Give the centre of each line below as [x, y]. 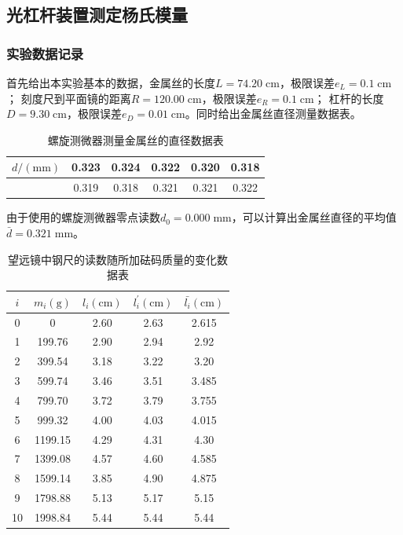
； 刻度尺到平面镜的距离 [69, 98]
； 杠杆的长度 [349, 98]
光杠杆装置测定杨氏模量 [97, 15]
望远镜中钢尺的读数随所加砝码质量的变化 [113, 259]
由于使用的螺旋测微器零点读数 [83, 217]
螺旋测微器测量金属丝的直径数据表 [136, 139]
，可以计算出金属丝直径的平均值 [314, 217]
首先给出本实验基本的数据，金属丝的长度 [111, 82]
